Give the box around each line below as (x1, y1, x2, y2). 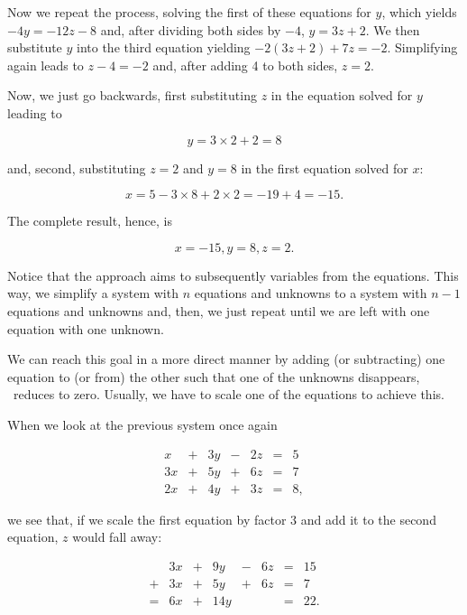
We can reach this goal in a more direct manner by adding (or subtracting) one (7, 349, 445, 368)
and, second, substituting (7, 158, 146, 177)
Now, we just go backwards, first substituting (7, 86, 257, 105)
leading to (7, 103, 62, 122)
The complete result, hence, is (7, 211, 172, 230)
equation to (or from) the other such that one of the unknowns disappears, (7, 367, 420, 386)
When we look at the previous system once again (7, 415, 278, 433)
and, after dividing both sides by (100, 20, 281, 39)
